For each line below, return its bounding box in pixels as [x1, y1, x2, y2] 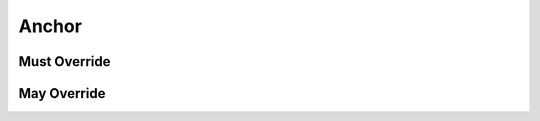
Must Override [18, 53, 111, 70]
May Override [18, 85, 106, 102]
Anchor [18, 15, 82, 37]
